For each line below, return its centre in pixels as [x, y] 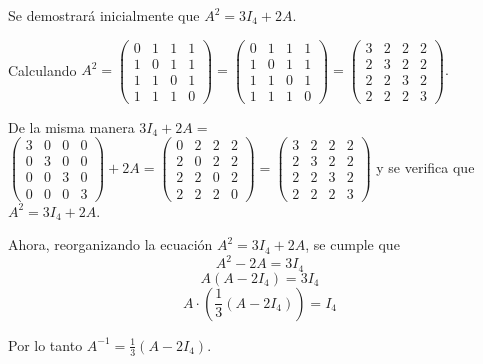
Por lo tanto [45, 344]
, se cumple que [352, 244]
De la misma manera [71, 126]
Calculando [42, 69]
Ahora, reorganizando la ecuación [110, 244]
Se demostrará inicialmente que [104, 15]
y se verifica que [425, 166]
